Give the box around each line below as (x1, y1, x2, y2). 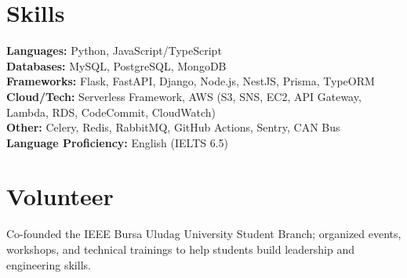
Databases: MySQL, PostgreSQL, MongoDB (6, 57, 227, 74)
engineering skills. (6, 256, 91, 273)
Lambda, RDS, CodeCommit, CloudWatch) (6, 103, 216, 120)
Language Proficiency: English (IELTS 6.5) (6, 134, 229, 150)
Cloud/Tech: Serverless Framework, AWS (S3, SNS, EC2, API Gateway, (6, 88, 362, 104)
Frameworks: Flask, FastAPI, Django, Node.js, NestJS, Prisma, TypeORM (6, 73, 375, 89)
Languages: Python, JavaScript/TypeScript (6, 42, 222, 59)
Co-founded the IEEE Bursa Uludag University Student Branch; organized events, (6, 226, 402, 242)
